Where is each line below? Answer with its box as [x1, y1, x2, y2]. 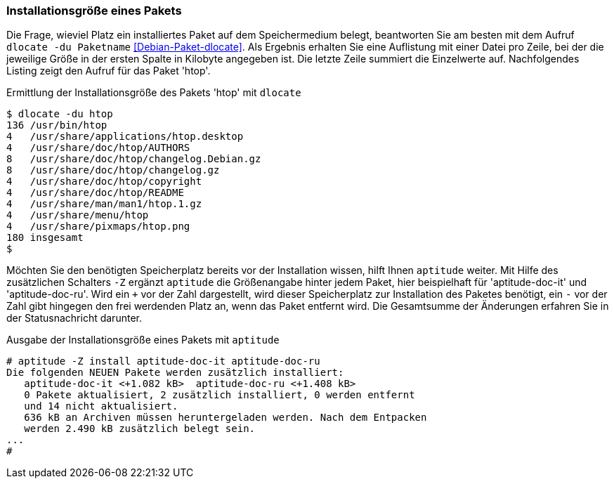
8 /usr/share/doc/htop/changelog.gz [6, 164, 220, 176]
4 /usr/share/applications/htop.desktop [6, 131, 244, 143]
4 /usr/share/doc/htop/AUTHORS [6, 142, 190, 154]
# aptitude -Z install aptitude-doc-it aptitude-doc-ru [6, 355, 320, 367]
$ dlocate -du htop [6, 108, 113, 120]
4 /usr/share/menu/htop [6, 209, 149, 221]
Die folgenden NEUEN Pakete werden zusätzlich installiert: [6, 367, 344, 379]
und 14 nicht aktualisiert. [24, 400, 178, 412]
